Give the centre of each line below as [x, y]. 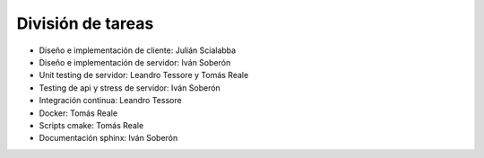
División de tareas [85, 23]
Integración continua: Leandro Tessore [111, 101]
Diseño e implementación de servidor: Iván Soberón [135, 62]
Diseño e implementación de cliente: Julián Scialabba [138, 50]
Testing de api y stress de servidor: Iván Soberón [130, 88]
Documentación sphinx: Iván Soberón [108, 138]
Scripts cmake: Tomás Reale [91, 125]
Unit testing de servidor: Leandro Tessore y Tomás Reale [144, 75]
